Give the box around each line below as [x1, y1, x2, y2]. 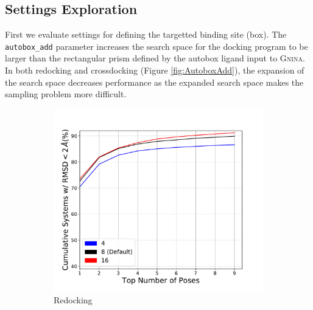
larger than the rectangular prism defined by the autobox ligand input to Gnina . [5, 52, 305, 64]
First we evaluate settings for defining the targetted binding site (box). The [5, 28, 287, 41]
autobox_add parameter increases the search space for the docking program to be [5, 40, 308, 52]
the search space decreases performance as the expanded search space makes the [5, 75, 304, 88]
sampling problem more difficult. [5, 88, 127, 100]
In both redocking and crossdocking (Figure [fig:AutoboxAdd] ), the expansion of [5, 64, 304, 77]
